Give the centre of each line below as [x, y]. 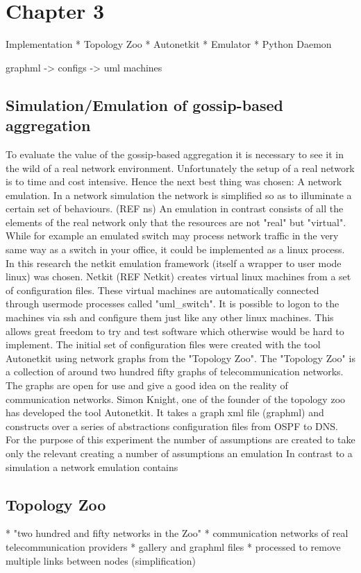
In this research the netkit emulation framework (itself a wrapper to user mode [174, 263]
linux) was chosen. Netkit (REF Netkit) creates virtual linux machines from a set [178, 276]
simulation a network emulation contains [92, 467]
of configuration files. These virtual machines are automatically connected [162, 290]
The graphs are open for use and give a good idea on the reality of [147, 385]
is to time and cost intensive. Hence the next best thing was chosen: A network [174, 181]
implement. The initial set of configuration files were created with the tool [163, 344]
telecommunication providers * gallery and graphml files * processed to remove [173, 546]
